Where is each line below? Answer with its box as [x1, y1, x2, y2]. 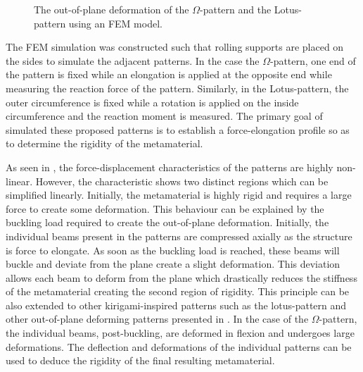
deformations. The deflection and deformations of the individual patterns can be [6, 339, 352, 354]
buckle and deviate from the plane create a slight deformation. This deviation [6, 256, 340, 271]
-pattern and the [200, 2, 272, 16]
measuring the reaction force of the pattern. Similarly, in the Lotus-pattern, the [6, 80, 349, 95]
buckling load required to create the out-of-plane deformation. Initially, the [6, 215, 329, 230]
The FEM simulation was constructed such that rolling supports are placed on [6, 39, 344, 54]
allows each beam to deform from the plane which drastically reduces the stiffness [6, 270, 357, 285]
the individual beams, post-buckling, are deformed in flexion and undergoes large [6, 325, 355, 340]
